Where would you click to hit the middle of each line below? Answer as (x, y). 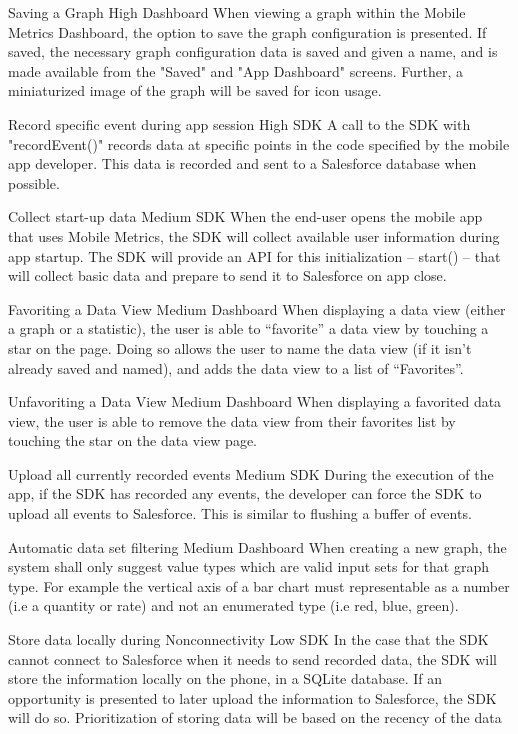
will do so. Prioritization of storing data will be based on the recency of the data (255, 717)
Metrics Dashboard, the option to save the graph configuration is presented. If (247, 31)
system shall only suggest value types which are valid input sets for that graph (248, 566)
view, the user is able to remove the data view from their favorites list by (232, 420)
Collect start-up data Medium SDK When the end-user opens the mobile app (245, 216)
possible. (34, 182)
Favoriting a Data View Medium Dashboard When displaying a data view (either (257, 308)
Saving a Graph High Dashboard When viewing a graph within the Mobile (237, 12)
